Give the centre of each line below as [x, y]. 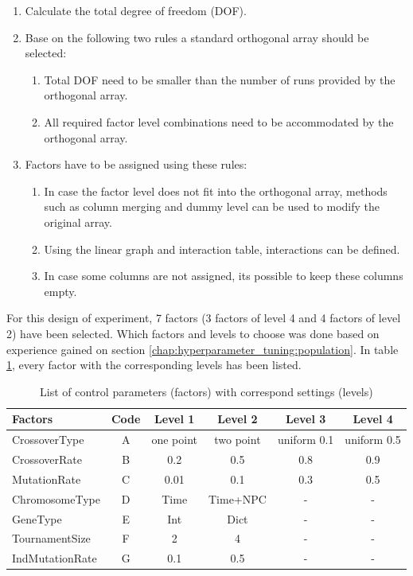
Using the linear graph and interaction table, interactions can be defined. [222, 249]
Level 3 [306, 419]
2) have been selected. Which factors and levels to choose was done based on [193, 333]
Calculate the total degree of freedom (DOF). [136, 10]
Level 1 [175, 419]
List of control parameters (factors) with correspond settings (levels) [206, 391]
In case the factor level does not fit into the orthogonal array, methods [216, 191]
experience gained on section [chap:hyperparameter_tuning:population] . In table [203, 349]
